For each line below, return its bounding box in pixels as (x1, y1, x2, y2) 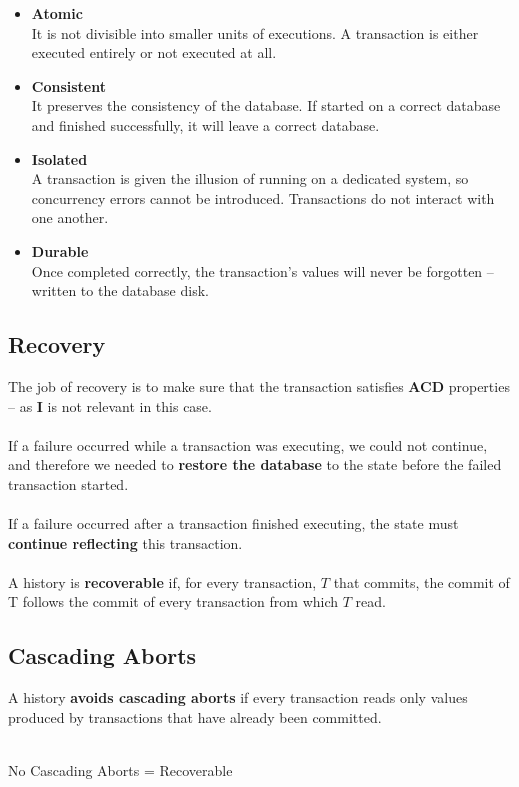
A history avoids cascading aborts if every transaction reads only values (8, 687, 468, 708)
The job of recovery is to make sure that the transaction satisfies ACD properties (8, 375, 510, 396)
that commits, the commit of (333, 571, 510, 592)
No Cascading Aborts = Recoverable (8, 760, 233, 781)
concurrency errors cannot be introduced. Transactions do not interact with (31, 187, 495, 208)
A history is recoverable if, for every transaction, (8, 571, 317, 592)
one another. (31, 207, 109, 228)
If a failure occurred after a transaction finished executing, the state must (8, 513, 459, 534)
